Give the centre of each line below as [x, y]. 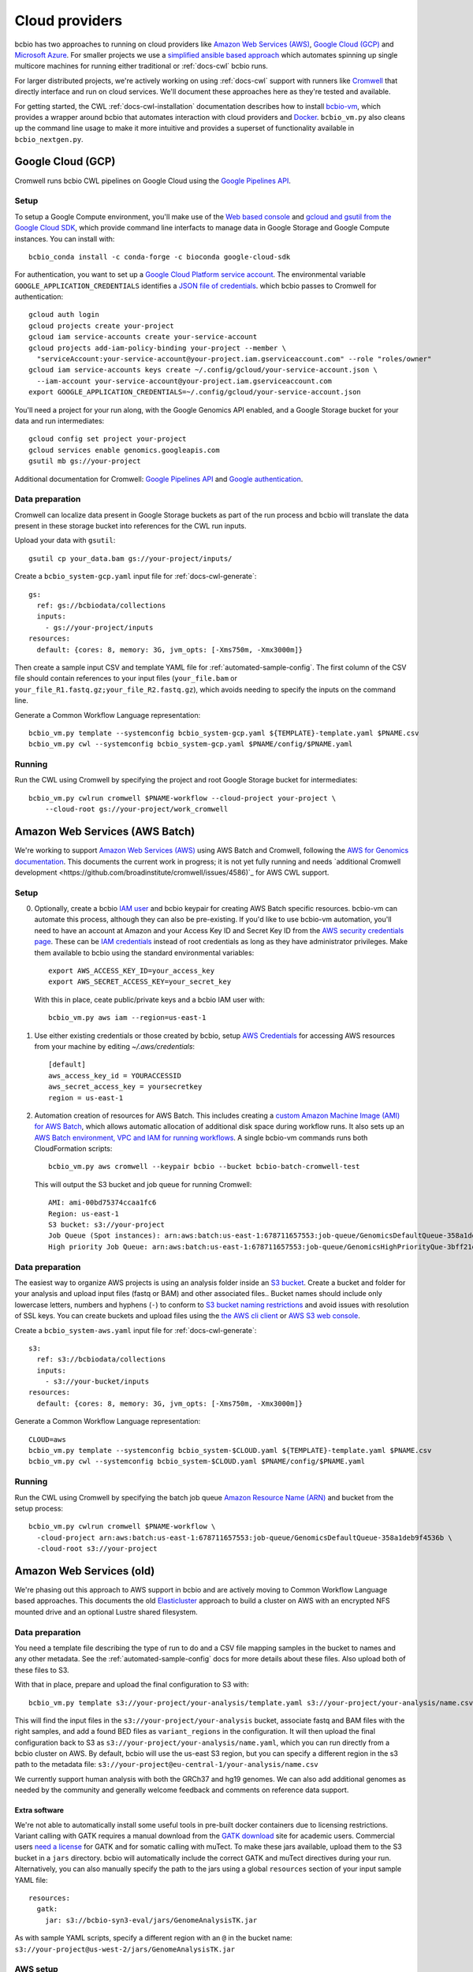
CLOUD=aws [47, 1439]
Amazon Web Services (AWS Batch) [105, 832]
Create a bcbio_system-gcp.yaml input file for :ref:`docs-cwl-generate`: [136, 577]
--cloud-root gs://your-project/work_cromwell [136, 809]
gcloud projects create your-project [102, 326]
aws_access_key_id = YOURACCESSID [115, 1076]
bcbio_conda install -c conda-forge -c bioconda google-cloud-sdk [160, 257]
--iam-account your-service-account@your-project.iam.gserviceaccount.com [184, 381]
